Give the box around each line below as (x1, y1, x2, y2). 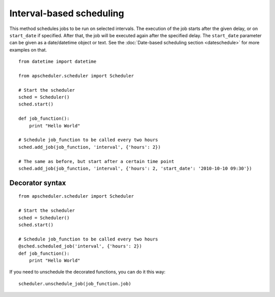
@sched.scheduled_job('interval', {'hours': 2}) (18, 244, 142, 249)
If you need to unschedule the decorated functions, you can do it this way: (9, 269, 166, 275)
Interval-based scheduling (9, 8, 124, 19)
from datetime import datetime (18, 59, 97, 65)
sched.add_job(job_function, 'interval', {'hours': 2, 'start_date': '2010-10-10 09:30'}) (18, 166, 252, 171)
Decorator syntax (9, 178, 66, 187)
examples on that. (9, 46, 47, 53)
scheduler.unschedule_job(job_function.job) (18, 281, 132, 286)
